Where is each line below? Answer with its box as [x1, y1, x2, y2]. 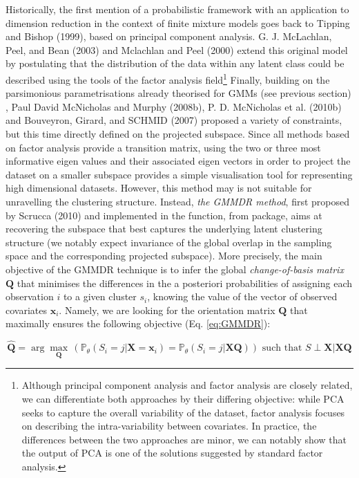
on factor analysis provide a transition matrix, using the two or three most [6, 140, 321, 154]
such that [262, 343, 302, 353]
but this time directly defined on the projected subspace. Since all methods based [6, 127, 350, 140]
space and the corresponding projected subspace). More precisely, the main [6, 248, 322, 263]
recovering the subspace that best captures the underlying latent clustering [6, 221, 322, 236]
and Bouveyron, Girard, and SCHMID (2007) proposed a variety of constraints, [6, 113, 342, 127]
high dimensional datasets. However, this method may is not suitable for [6, 181, 312, 195]
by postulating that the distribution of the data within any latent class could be [6, 56, 345, 71]
